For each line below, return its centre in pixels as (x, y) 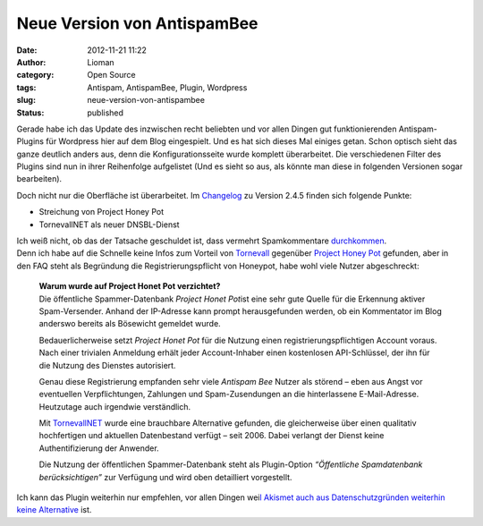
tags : (26, 87)
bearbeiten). (39, 179)
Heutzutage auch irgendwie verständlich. (115, 406)
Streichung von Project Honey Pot (102, 212)
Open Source (111, 75)
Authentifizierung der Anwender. (99, 448)
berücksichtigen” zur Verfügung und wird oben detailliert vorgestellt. (165, 477)
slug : (26, 100)
